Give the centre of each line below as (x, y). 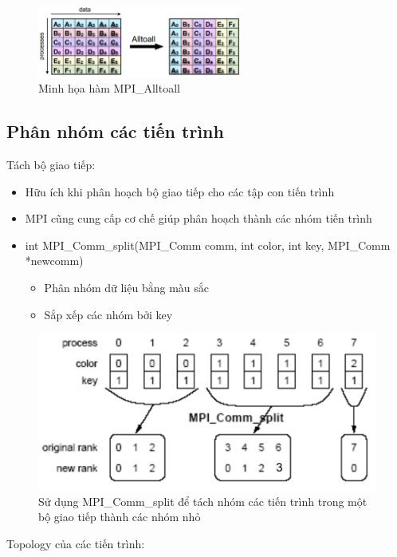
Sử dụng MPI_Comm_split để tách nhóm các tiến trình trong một (203, 501)
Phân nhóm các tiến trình (115, 131)
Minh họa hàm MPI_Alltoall (109, 88)
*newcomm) (54, 261)
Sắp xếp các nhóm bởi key (108, 314)
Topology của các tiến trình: (76, 543)
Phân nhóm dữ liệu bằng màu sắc (126, 288)
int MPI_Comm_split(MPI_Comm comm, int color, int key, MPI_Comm (208, 245)
